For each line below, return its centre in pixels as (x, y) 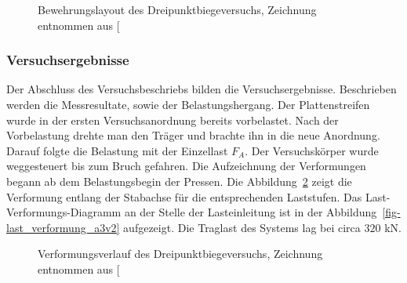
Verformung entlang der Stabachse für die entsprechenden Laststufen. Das (184, 196)
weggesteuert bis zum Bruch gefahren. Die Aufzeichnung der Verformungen (186, 166)
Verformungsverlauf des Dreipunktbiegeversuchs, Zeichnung (180, 254)
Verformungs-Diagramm (64, 212)
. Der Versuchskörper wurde (312, 150)
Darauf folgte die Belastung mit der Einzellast (117, 150)
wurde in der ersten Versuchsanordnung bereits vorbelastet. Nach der (173, 120)
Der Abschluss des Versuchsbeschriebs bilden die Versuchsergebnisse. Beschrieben (202, 89)
